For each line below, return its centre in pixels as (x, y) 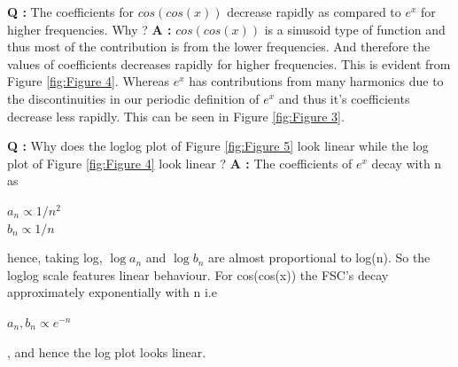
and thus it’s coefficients (344, 98)
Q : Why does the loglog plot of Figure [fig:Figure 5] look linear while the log (218, 146)
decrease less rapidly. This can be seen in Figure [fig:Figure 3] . (176, 116)
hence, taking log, (55, 258)
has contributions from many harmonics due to (316, 81)
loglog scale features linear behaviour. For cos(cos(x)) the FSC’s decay (198, 274)
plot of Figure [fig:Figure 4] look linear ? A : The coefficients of (180, 163)
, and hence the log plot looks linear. (107, 351)
